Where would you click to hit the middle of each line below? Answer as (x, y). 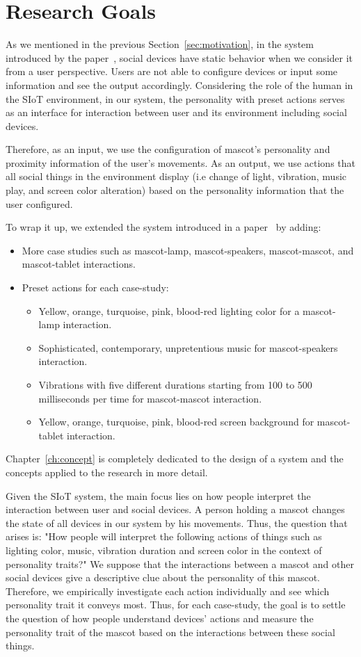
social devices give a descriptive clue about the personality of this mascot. (163, 577)
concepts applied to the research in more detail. (107, 472)
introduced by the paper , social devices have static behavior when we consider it (179, 57)
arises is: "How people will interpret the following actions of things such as (164, 536)
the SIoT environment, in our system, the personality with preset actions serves (175, 98)
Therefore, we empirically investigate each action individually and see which (168, 591)
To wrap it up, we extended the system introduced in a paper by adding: (163, 227)
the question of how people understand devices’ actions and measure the (160, 618)
